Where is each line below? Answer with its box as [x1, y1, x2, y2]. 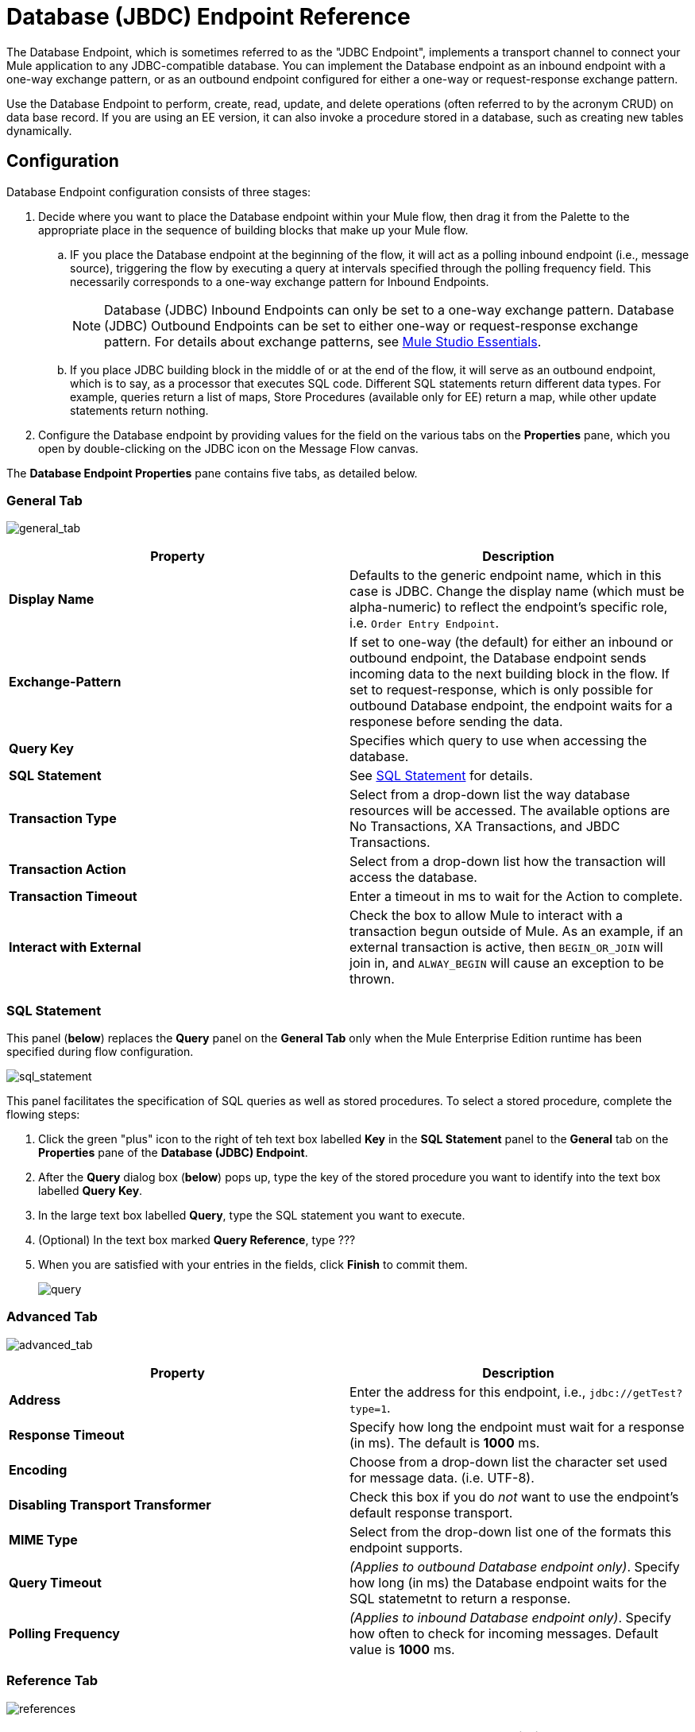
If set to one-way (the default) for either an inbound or [349, 634, 674, 651]
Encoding [9, 1461, 68, 1478]
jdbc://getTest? [589, 1386, 683, 1399]
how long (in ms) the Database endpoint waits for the [349, 1574, 667, 1591]
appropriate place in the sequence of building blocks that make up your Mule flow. [38, 222, 469, 237]
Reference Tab [6, 1672, 98, 1689]
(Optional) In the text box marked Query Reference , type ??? [38, 1233, 356, 1247]
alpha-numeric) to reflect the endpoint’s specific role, [349, 599, 668, 616]
